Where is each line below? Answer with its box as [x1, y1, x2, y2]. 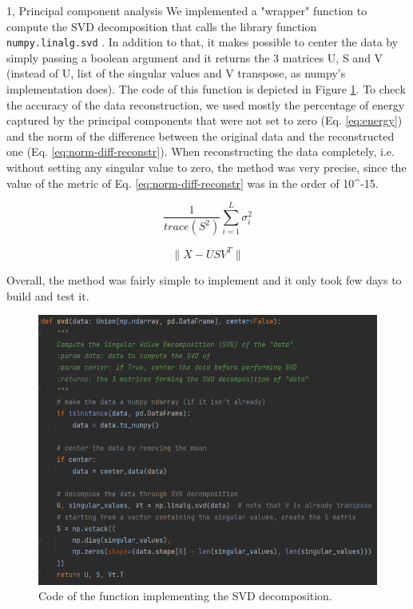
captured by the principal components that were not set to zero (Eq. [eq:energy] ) [6, 112, 403, 129]
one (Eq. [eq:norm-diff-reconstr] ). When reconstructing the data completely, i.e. [6, 143, 395, 160]
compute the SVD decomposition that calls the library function [6, 18, 317, 34]
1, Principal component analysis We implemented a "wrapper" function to [6, 2, 367, 18]
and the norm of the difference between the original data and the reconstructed [6, 127, 395, 144]
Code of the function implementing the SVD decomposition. [38, 587, 332, 604]
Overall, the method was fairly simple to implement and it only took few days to [6, 271, 402, 288]
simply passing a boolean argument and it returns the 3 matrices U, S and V [6, 49, 383, 66]
